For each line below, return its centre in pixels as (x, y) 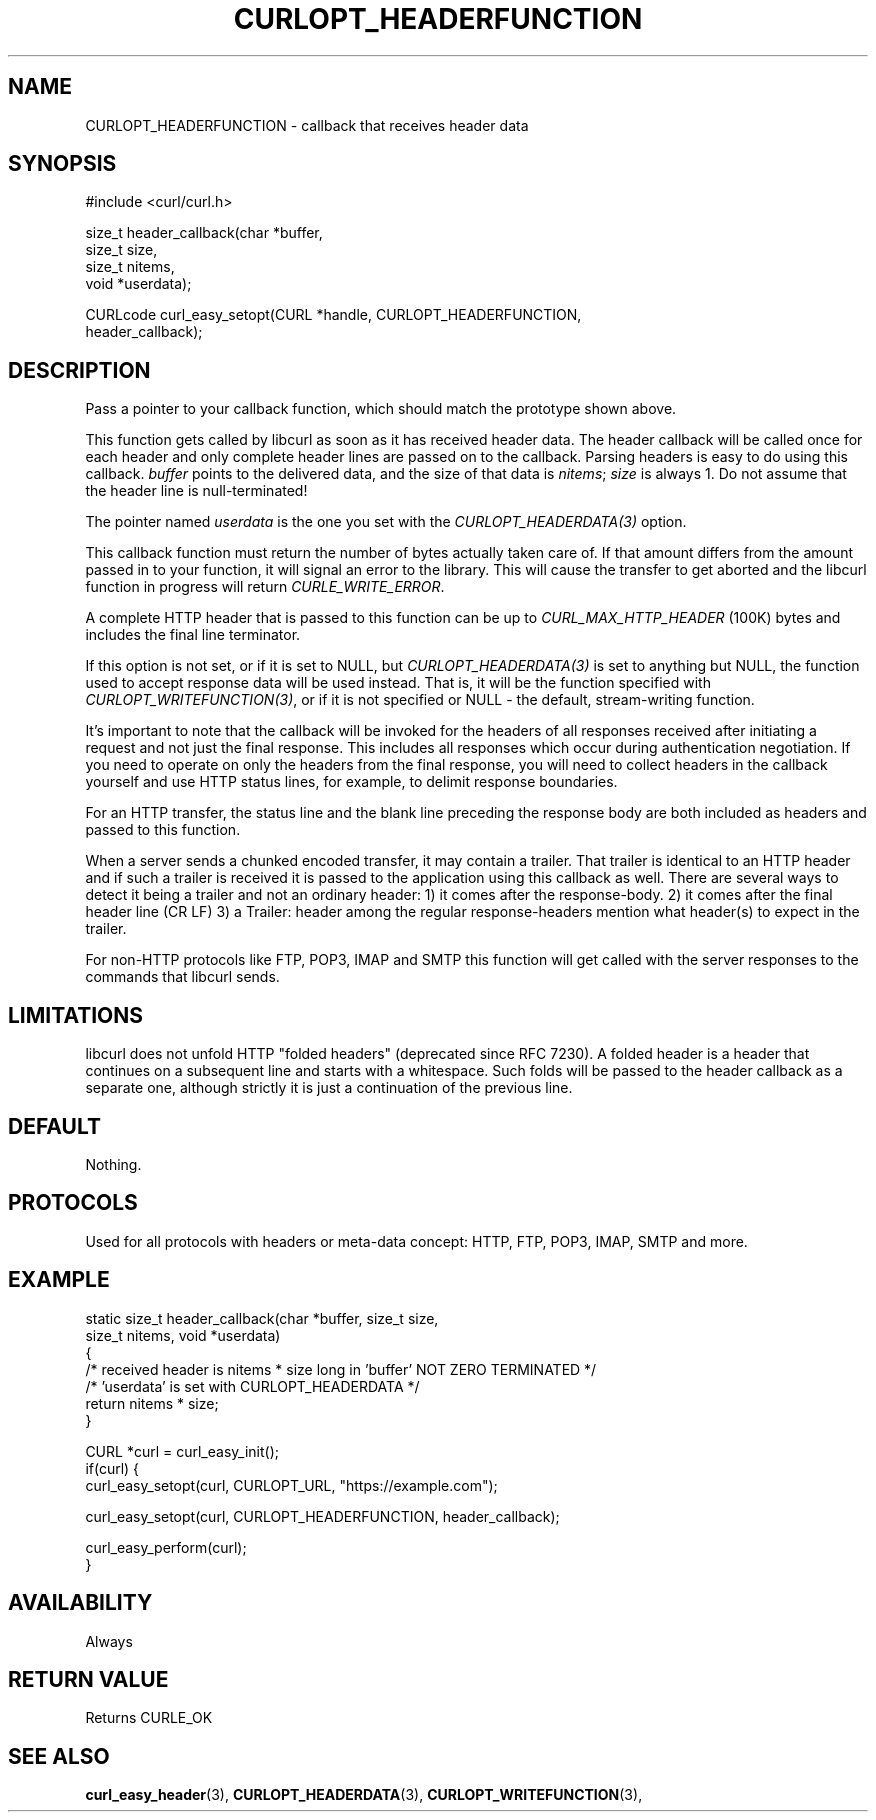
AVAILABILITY (80, 1603)
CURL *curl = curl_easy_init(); (182, 1451)
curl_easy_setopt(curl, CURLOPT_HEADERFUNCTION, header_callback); (322, 1516)
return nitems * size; (152, 1403)
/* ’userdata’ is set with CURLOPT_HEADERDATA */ (252, 1386)
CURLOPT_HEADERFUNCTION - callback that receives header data (307, 125)
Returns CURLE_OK (149, 1718)
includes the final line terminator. (193, 635)
